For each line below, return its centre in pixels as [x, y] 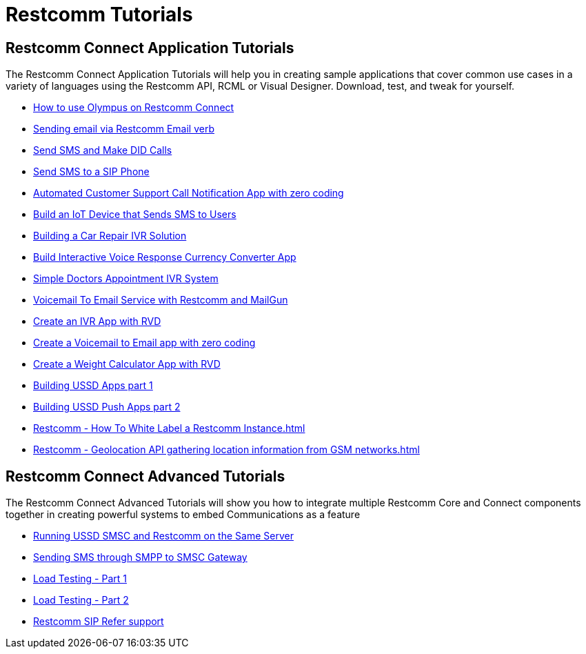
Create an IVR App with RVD [97, 321]
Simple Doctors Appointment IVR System [126, 279]
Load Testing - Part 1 [80, 579]
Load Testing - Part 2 [81, 600]
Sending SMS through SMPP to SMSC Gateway [140, 557]
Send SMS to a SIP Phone [91, 172]
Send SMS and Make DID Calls [103, 150]
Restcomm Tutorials [99, 14]
